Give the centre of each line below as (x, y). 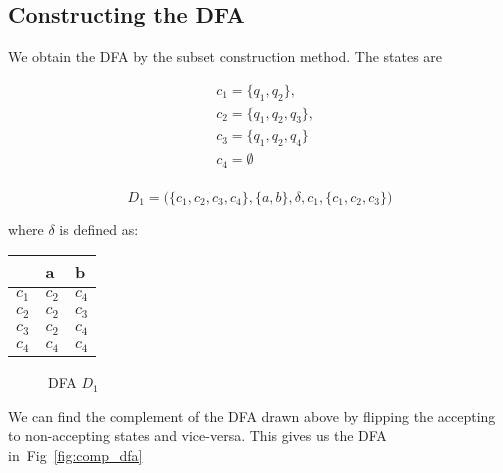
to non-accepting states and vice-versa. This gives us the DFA (197, 435)
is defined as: (99, 228)
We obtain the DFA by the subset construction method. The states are (225, 56)
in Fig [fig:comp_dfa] (75, 454)
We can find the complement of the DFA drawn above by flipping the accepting (252, 415)
